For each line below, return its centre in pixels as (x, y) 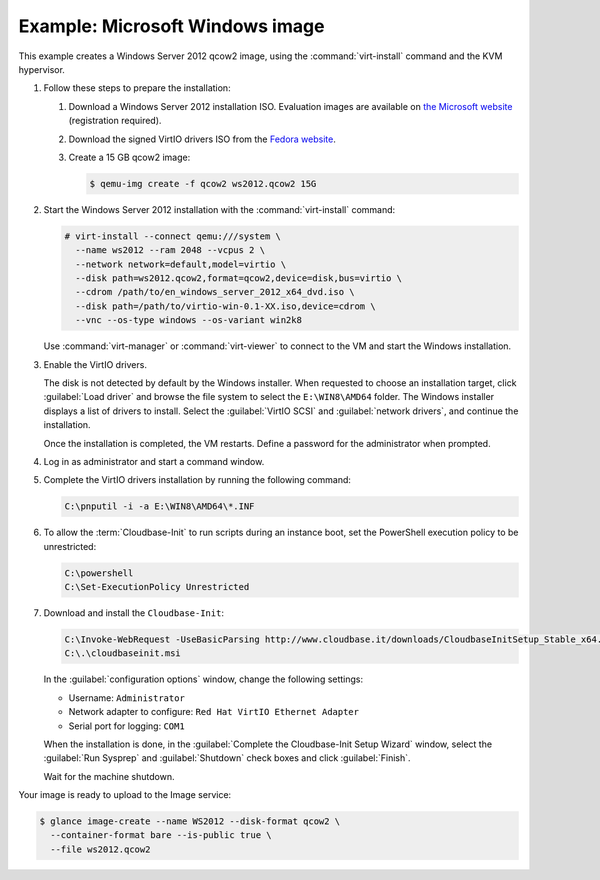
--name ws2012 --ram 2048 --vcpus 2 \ (170, 250)
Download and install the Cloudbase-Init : (134, 613)
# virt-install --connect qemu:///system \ (173, 236)
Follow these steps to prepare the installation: (137, 88)
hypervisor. (41, 69)
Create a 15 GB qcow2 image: (129, 157)
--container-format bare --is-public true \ (161, 835)
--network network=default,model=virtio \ (181, 264)
